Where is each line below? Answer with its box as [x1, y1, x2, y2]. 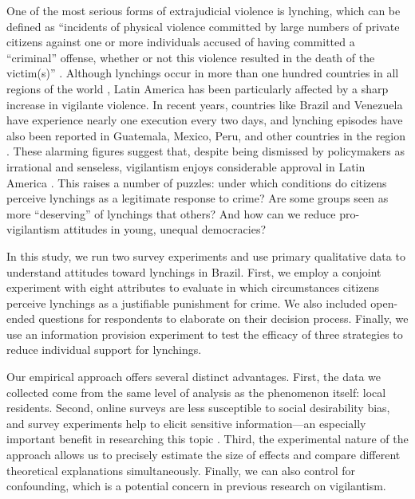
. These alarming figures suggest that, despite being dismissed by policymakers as [6, 143, 405, 159]
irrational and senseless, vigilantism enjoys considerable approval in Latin [6, 158, 366, 175]
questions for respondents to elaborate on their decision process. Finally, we [38, 310, 409, 327]
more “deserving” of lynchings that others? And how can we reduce [6, 205, 336, 222]
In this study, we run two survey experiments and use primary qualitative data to [6, 247, 405, 264]
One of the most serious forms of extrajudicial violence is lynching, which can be [6, 2, 401, 18]
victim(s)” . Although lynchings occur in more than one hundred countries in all [6, 65, 399, 81]
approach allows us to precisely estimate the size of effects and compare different [6, 446, 401, 463]
